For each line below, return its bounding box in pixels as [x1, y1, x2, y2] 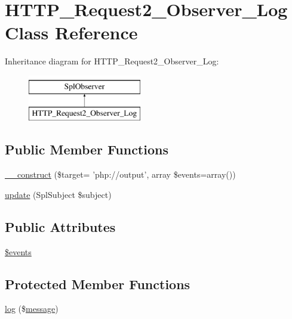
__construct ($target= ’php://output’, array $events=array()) [5, 168, 236, 181]
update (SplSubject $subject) [5, 188, 112, 200]
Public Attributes [5, 217, 116, 236]
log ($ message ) [5, 302, 59, 315]
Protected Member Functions [5, 274, 190, 293]
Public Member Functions [5, 140, 168, 159]
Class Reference [5, 20, 138, 45]
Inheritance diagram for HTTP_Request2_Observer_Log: [5, 55, 219, 67]
